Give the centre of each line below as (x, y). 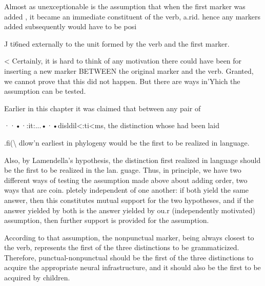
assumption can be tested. (45, 91)
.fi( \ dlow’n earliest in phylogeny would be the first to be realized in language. (127, 142)
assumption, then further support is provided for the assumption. (107, 220)
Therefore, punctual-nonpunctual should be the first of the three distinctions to (129, 257)
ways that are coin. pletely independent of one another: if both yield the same (127, 190)
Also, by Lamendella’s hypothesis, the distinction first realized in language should (132, 160)
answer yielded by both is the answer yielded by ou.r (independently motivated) (130, 210)
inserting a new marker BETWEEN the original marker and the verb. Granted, (129, 70)
